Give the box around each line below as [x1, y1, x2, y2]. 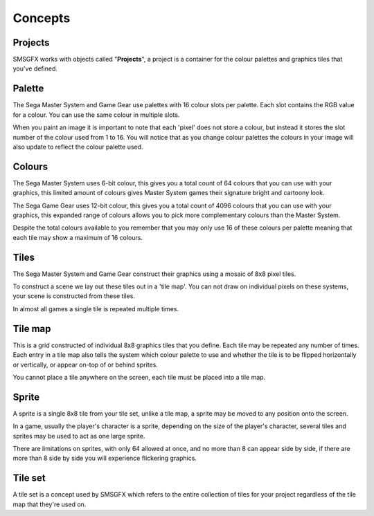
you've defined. [12, 64, 58, 73]
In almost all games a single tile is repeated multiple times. [12, 304, 179, 313]
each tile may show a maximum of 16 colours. [12, 233, 143, 241]
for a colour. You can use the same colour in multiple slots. [12, 111, 180, 119]
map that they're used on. [12, 500, 87, 508]
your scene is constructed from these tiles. [12, 292, 135, 300]
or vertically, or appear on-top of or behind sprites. [12, 360, 159, 369]
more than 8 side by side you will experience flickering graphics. [12, 454, 197, 463]
